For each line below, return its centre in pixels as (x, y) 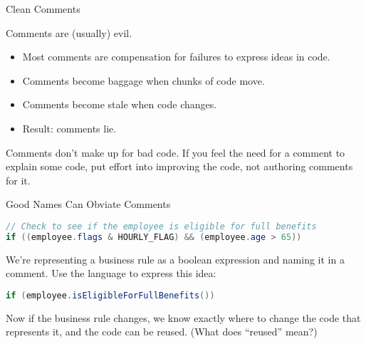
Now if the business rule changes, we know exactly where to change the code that (183, 317)
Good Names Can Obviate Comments (88, 204)
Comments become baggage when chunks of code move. (143, 80)
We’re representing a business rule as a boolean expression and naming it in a (175, 259)
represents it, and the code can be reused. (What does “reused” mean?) (162, 332)
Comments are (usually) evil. (69, 32)
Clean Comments (43, 9)
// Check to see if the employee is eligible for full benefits (161, 226)
